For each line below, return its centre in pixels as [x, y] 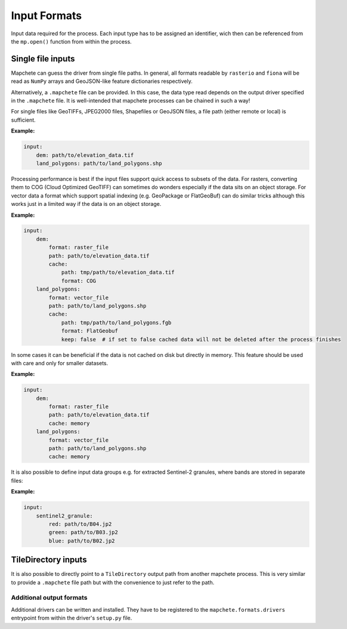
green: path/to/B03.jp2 [83, 532]
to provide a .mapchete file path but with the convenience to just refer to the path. [113, 582]
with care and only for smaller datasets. [60, 363]
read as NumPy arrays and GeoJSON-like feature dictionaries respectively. [102, 81]
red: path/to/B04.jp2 [80, 524]
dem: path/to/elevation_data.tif [85, 155]
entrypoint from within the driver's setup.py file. [72, 618]
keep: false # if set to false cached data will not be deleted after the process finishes [201, 339]
